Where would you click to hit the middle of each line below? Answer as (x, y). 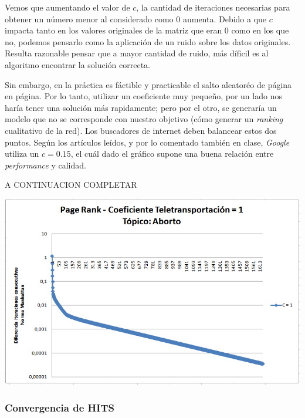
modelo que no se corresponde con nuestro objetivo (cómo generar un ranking (144, 119)
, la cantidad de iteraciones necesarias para (213, 7)
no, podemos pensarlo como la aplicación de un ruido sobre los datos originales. (148, 41)
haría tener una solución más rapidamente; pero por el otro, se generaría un (141, 107)
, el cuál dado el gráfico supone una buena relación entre (172, 154)
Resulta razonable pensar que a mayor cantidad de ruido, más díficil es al (137, 53)
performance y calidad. (45, 165)
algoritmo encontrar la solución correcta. (77, 64)
